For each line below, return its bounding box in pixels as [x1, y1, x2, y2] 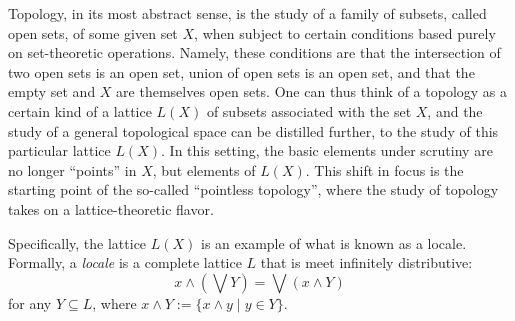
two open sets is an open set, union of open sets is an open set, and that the [8, 61, 475, 82]
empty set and [8, 81, 96, 102]
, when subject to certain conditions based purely [194, 22, 496, 43]
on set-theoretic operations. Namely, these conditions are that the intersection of [8, 42, 501, 63]
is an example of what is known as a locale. [201, 232, 467, 253]
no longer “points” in [8, 159, 137, 180]
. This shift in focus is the [305, 159, 464, 180]
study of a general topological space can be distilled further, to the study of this [8, 120, 499, 141]
